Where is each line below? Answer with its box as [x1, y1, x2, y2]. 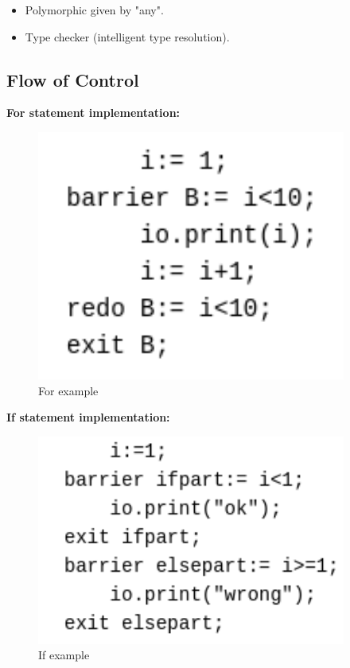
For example [38, 382, 99, 398]
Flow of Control [6, 67, 139, 91]
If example [38, 647, 90, 663]
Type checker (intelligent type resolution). [25, 28, 230, 45]
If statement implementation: [6, 409, 170, 425]
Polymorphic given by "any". [25, 2, 164, 17]
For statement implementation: [6, 104, 181, 121]
